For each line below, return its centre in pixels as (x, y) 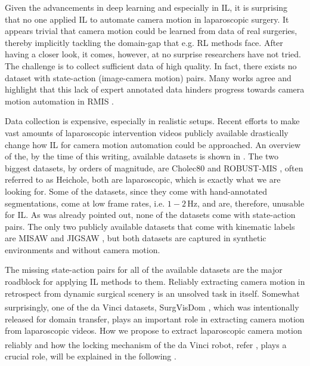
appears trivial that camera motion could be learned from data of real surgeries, (151, 31)
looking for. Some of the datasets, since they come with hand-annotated (136, 191)
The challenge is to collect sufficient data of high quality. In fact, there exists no (151, 65)
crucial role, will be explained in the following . (91, 356)
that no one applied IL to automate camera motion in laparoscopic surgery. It (147, 19)
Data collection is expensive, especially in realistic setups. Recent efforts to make (152, 121)
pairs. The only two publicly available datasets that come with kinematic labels (150, 226)
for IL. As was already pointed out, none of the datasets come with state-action (150, 215)
